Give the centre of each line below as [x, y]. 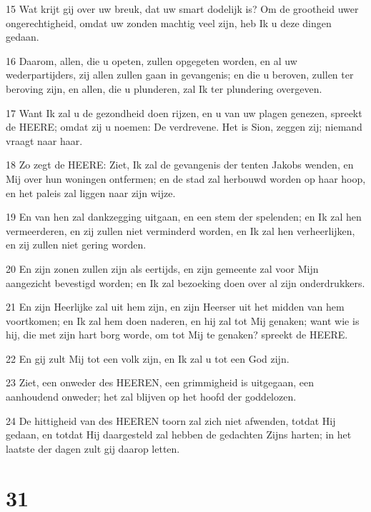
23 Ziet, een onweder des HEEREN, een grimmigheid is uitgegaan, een [160, 382]
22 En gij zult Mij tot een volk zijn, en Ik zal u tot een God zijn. [148, 358]
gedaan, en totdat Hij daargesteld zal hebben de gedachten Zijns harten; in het [179, 435]
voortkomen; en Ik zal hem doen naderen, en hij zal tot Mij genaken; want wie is [183, 320]
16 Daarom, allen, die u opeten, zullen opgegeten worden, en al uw [152, 60]
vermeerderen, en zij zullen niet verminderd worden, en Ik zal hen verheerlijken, [180, 230]
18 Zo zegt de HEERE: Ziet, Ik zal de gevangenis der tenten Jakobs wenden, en [180, 165]
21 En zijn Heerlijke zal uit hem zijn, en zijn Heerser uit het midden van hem [175, 307]
